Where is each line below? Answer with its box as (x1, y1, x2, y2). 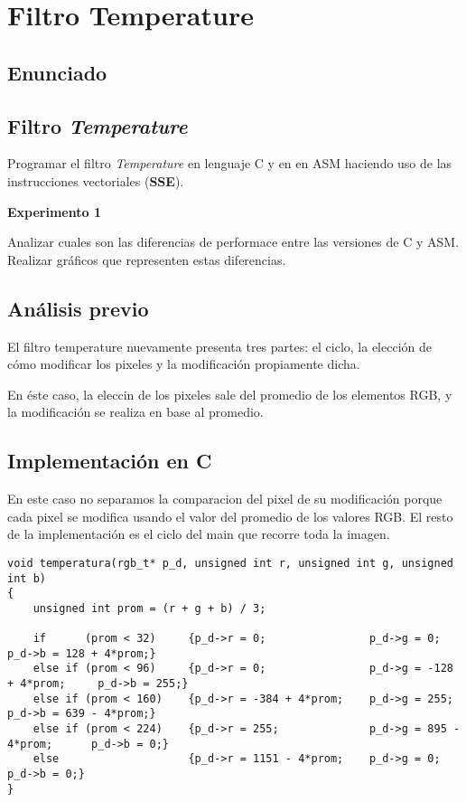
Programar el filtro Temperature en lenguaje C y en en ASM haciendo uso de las (7, 154, 452, 173)
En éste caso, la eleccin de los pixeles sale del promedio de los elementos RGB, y (7, 384, 452, 403)
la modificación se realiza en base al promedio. (7, 402, 264, 421)
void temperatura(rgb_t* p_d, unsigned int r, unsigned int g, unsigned (7, 556, 453, 570)
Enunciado (7, 58, 107, 86)
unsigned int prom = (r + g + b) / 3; (33, 601, 266, 615)
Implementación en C (7, 447, 212, 475)
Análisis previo (7, 294, 149, 322)
